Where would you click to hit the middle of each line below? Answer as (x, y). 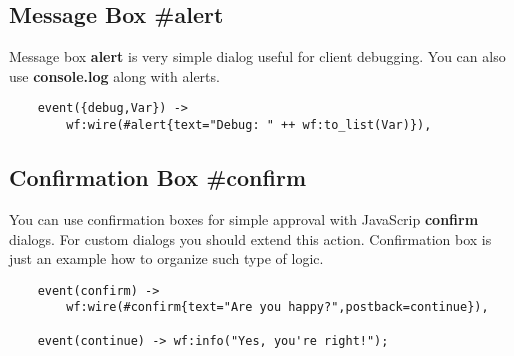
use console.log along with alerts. (114, 75)
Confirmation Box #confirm (158, 177)
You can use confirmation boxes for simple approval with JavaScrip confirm (244, 218)
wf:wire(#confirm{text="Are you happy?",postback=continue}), (277, 307)
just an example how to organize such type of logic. (166, 258)
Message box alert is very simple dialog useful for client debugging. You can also (257, 56)
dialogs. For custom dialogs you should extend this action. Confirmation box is (250, 238)
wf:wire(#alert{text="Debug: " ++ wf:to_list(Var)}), (249, 125)
